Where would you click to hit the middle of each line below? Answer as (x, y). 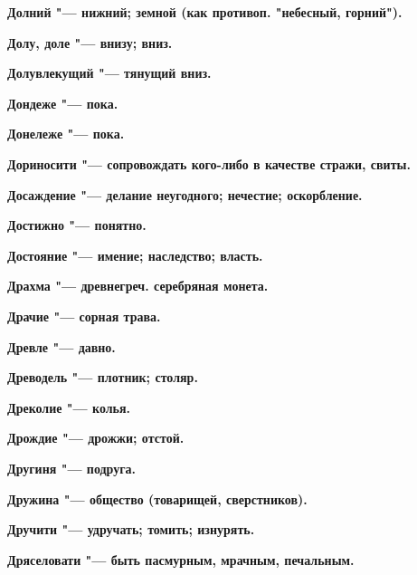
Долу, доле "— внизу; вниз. (90, 42)
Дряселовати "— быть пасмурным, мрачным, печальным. (181, 559)
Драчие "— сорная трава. (84, 316)
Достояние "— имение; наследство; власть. (135, 255)
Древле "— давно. (62, 346)
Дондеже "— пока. (63, 103)
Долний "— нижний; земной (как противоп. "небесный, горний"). (205, 12)
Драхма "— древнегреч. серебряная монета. (138, 286)
